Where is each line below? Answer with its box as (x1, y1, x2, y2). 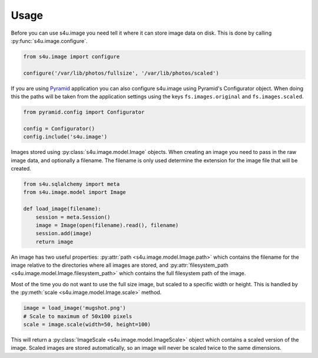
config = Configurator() (23, 125, 95, 132)
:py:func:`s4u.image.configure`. (11, 37, 88, 44)
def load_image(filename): (23, 206, 101, 212)
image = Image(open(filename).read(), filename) (35, 222, 179, 229)
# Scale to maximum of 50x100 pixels (23, 313, 132, 320)
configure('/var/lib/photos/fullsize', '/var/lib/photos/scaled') (23, 69, 219, 76)
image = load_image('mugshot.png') (23, 305, 126, 312)
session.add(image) (35, 230, 92, 237)
